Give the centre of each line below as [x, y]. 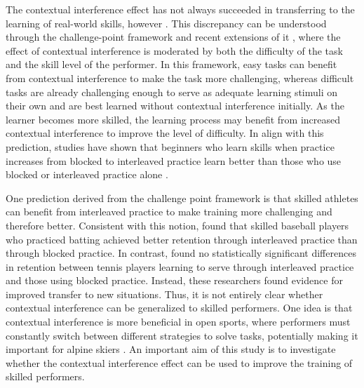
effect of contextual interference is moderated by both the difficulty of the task [174, 50]
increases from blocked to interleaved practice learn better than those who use [174, 160]
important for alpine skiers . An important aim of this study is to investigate [171, 349]
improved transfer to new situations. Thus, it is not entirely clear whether [164, 294]
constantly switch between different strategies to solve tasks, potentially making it [182, 335]
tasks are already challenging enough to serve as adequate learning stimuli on [172, 92]
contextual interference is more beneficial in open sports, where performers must [178, 322]
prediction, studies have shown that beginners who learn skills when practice [170, 146]
